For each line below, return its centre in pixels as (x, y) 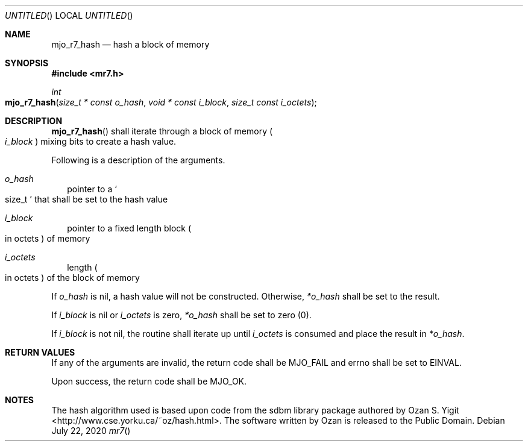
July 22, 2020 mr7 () (91, 431)
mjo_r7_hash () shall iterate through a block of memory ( (162, 131)
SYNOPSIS (27, 63)
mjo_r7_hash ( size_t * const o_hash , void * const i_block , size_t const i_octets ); (161, 102)
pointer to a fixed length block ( (129, 228)
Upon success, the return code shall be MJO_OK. (149, 381)
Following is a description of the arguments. (138, 160)
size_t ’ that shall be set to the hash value (86, 199)
